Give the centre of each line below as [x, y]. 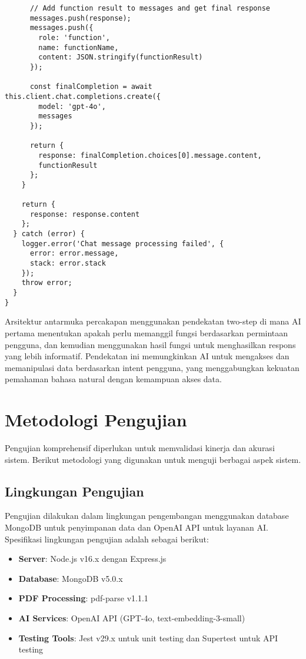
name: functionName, [79, 47]
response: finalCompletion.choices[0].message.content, [150, 155]
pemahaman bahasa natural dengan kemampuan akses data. [113, 379]
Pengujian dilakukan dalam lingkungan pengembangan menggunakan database [147, 516]
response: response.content [85, 214]
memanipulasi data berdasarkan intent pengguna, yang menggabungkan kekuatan [152, 367]
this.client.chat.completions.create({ [83, 96]
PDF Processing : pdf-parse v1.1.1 [83, 598]
